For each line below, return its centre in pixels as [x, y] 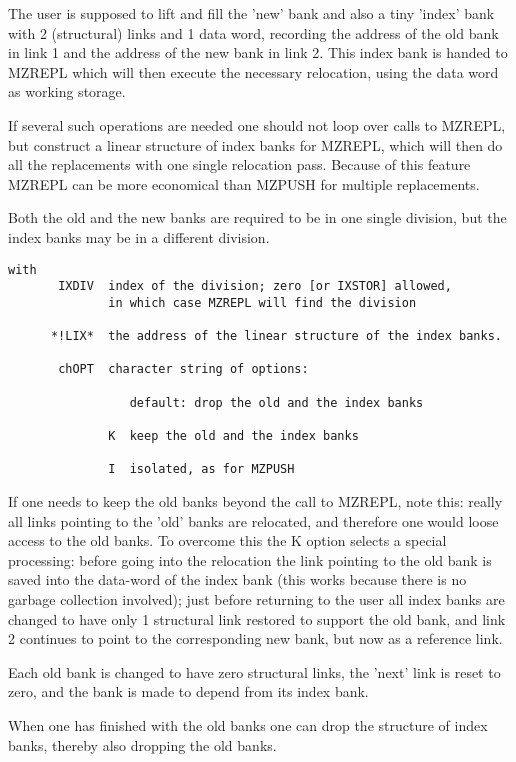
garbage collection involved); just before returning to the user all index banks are [256, 599]
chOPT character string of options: [183, 369]
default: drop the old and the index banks [276, 402]
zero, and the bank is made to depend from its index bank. [188, 691]
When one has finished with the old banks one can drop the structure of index [248, 725]
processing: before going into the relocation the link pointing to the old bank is [250, 559]
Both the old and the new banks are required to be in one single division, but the [257, 217]
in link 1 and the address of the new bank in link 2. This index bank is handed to [258, 52]
